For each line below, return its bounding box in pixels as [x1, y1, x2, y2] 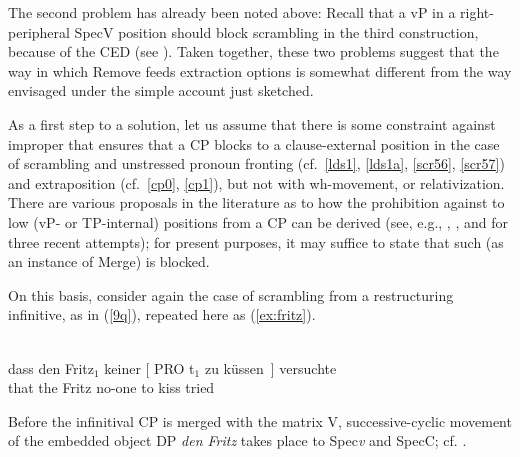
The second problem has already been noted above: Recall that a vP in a [8, 2, 456, 22]
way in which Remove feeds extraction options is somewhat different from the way [8, 60, 512, 81]
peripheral [8, 21, 70, 42]
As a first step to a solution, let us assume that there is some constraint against [8, 113, 496, 134]
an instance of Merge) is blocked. [8, 251, 210, 272]
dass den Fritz [8, 357, 94, 378]
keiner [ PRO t [104, 357, 195, 378]
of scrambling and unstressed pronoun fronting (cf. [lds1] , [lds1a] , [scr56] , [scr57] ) [8, 153, 505, 174]
